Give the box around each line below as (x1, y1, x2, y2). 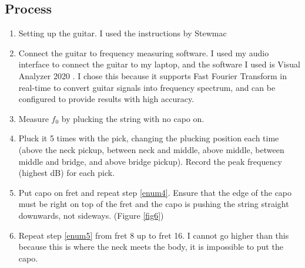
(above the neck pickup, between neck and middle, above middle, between (18, 143, 284, 155)
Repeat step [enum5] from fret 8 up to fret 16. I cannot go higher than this (18, 229, 289, 241)
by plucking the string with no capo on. (61, 112, 205, 124)
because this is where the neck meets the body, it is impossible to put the (18, 240, 283, 253)
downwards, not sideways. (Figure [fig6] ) (18, 209, 164, 221)
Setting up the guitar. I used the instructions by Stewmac (18, 27, 227, 39)
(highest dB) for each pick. (18, 167, 115, 179)
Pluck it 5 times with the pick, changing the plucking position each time (18, 132, 279, 144)
